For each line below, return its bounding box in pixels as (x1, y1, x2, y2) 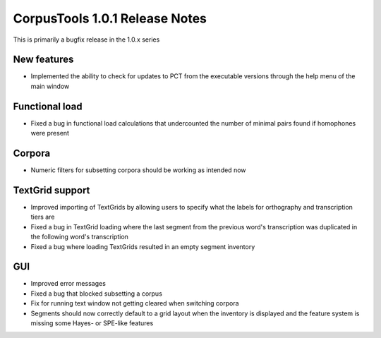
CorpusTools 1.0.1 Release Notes (13, 11, 207, 26)
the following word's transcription (30, 233, 128, 241)
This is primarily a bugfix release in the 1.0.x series (13, 35, 160, 44)
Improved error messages (30, 279, 106, 288)
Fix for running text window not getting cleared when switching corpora (30, 299, 239, 308)
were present (30, 129, 70, 138)
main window (30, 82, 70, 90)
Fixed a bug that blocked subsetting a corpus (30, 289, 162, 298)
